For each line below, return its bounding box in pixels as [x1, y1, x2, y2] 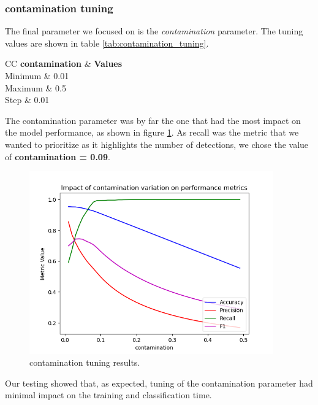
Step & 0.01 [5, 93, 50, 106]
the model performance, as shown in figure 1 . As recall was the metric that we [5, 126, 299, 139]
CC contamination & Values [5, 57, 123, 70]
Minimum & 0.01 [5, 69, 69, 82]
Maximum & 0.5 [5, 81, 66, 94]
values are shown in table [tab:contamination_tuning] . [5, 36, 209, 49]
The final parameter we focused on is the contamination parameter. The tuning [5, 25, 303, 37]
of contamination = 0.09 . [5, 150, 110, 163]
